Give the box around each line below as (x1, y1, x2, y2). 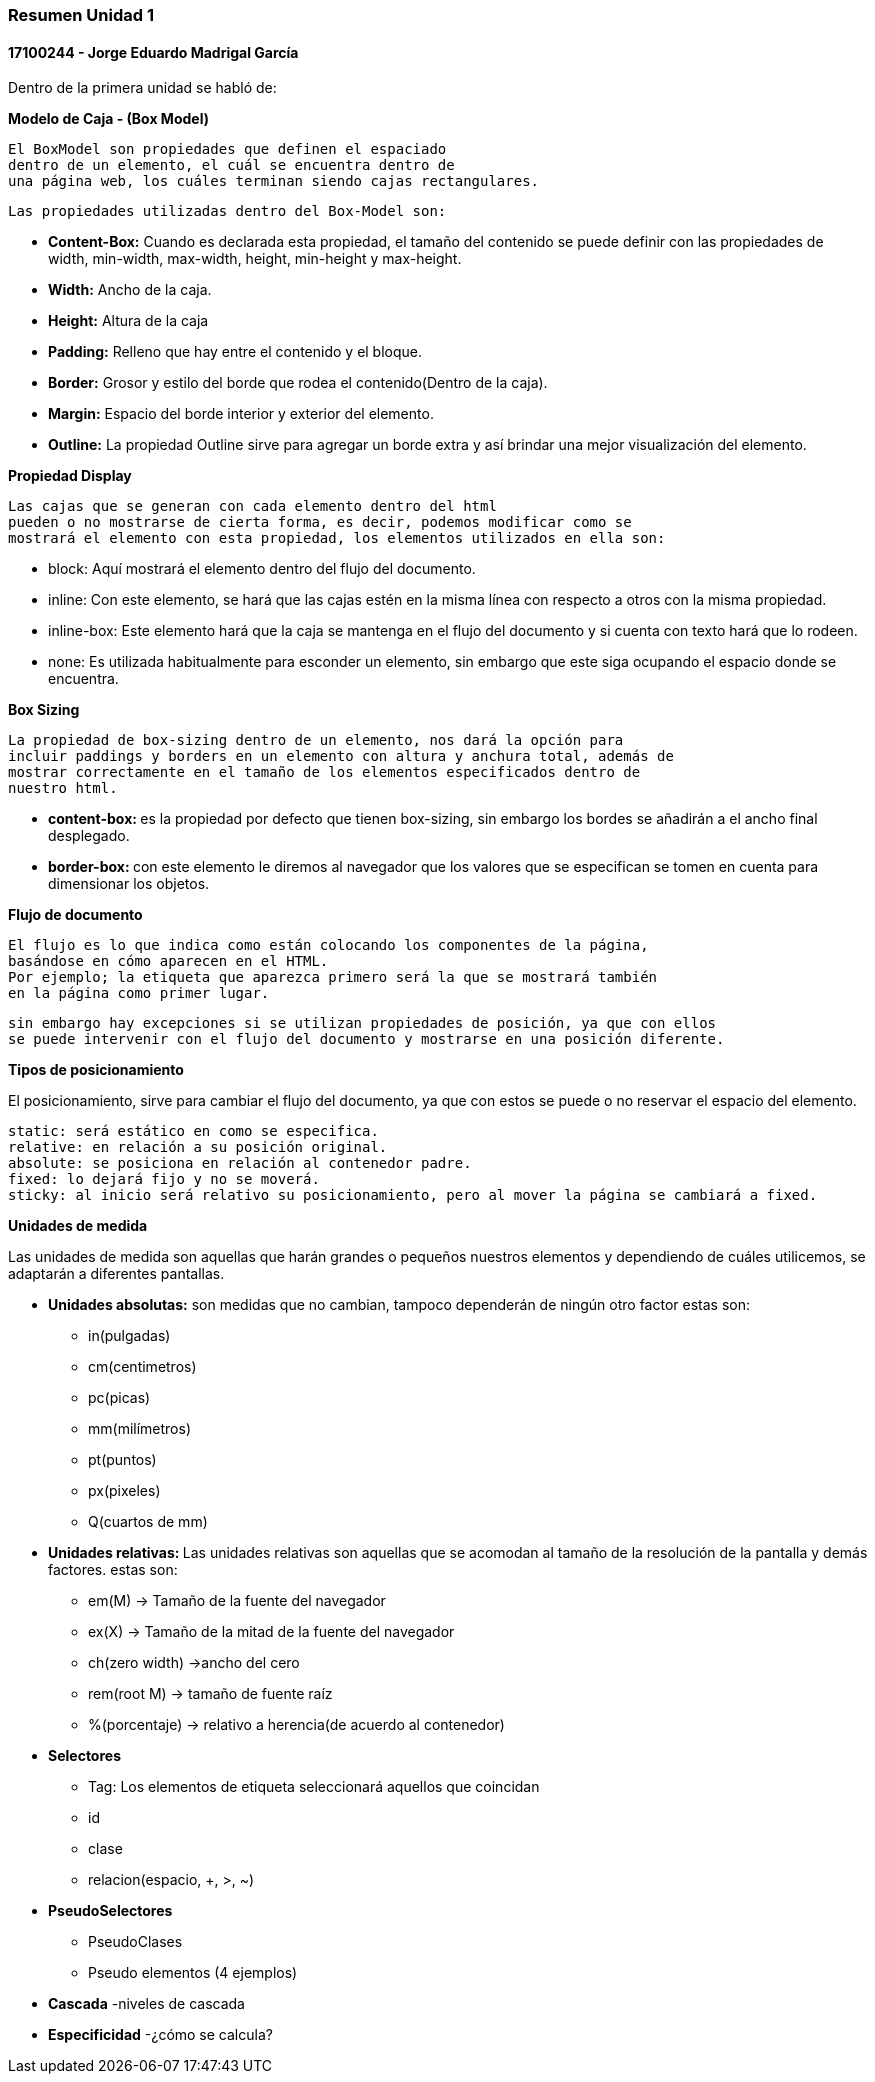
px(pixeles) (88, 1482, 161, 1500)
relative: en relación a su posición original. (8, 1139, 388, 1156)
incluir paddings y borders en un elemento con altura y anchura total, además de (8, 748, 674, 765)
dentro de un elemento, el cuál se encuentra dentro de (8, 157, 455, 174)
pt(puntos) (88, 1451, 157, 1469)
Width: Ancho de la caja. (48, 281, 212, 299)
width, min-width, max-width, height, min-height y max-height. (48, 250, 462, 268)
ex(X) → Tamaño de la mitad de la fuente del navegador (88, 1623, 455, 1641)
